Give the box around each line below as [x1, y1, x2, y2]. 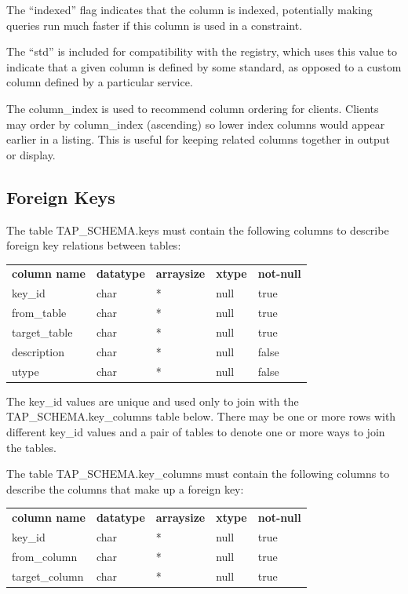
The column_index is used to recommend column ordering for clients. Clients [6, 100, 379, 116]
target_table [12, 324, 73, 341]
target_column [12, 567, 84, 584]
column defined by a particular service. [6, 74, 193, 90]
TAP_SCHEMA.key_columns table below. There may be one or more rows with [6, 408, 396, 425]
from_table [12, 304, 67, 321]
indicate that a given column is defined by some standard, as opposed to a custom [6, 58, 402, 75]
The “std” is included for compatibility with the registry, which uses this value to [6, 43, 397, 60]
